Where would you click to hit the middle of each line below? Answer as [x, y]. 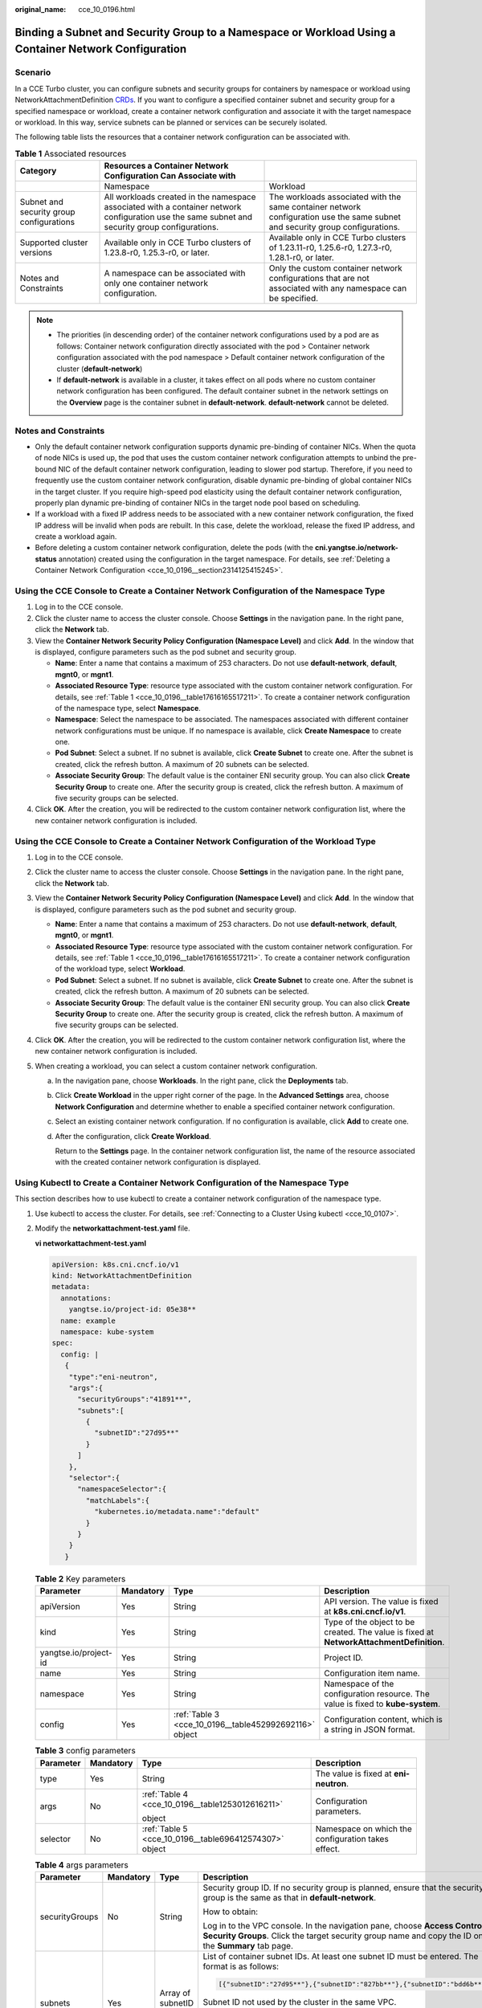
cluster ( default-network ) [100, 369]
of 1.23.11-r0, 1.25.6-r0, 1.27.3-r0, [331, 247]
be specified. [294, 299]
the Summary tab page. [248, 1945]
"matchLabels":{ [118, 1500]
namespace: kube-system [107, 1332]
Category [38, 171]
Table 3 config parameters [85, 1751]
